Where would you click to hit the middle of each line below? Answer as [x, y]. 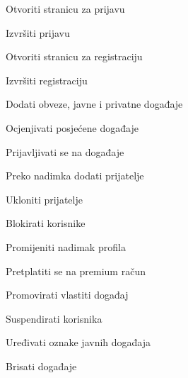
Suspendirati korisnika [54, 318]
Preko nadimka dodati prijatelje [75, 176]
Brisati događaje [41, 366]
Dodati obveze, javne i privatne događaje [94, 104]
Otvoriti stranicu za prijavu [65, 9]
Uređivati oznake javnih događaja [78, 342]
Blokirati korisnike [46, 223]
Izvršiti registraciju [47, 80]
